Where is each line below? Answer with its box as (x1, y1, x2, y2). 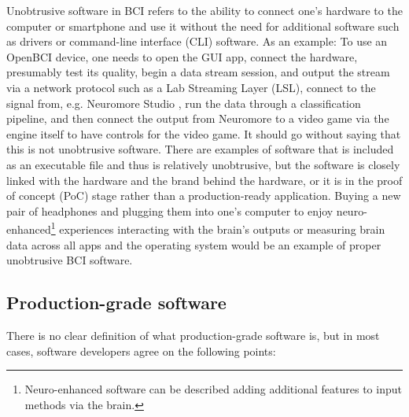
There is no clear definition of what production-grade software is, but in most (6, 327, 380, 343)
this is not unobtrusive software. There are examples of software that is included (6, 141, 394, 157)
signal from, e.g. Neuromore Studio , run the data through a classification (6, 94, 361, 111)
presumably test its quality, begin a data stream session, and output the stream (6, 64, 390, 80)
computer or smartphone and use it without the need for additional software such (6, 17, 400, 34)
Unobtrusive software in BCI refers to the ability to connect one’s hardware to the (6, 2, 403, 18)
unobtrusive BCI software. (6, 252, 133, 268)
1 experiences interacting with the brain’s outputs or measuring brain (50, 219, 385, 237)
